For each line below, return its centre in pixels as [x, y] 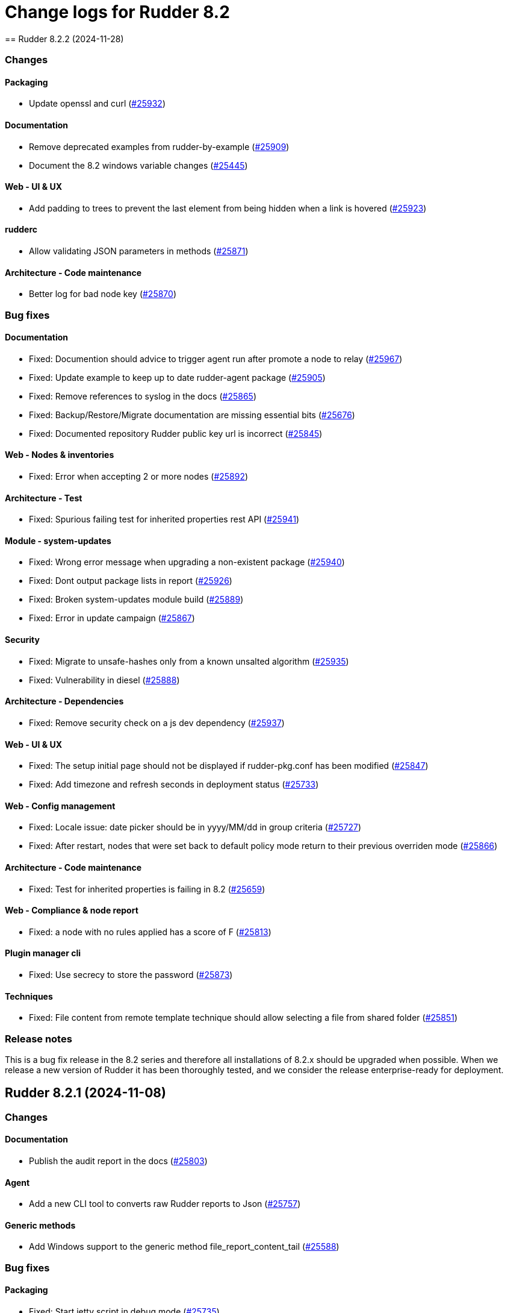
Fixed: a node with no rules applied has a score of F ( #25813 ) [150, 932]
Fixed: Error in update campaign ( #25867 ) [112, 618]
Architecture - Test [44, 498]
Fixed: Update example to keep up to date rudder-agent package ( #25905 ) [177, 377]
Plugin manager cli [43, 953]
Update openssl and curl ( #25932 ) [98, 104]
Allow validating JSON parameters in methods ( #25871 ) [139, 251]
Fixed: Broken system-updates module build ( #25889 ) [136, 600]
